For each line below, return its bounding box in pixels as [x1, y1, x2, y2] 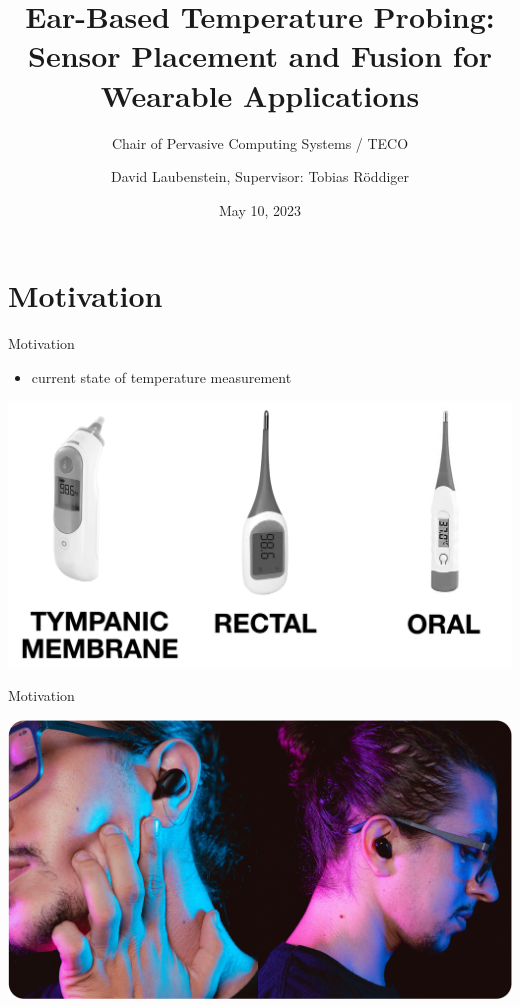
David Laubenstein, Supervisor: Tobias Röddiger [110, 166, 410, 187]
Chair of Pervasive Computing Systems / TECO [111, 132, 409, 153]
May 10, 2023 [218, 199, 302, 220]
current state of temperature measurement [31, 366, 292, 387]
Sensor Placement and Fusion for [27, 35, 493, 76]
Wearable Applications [100, 74, 420, 115]
